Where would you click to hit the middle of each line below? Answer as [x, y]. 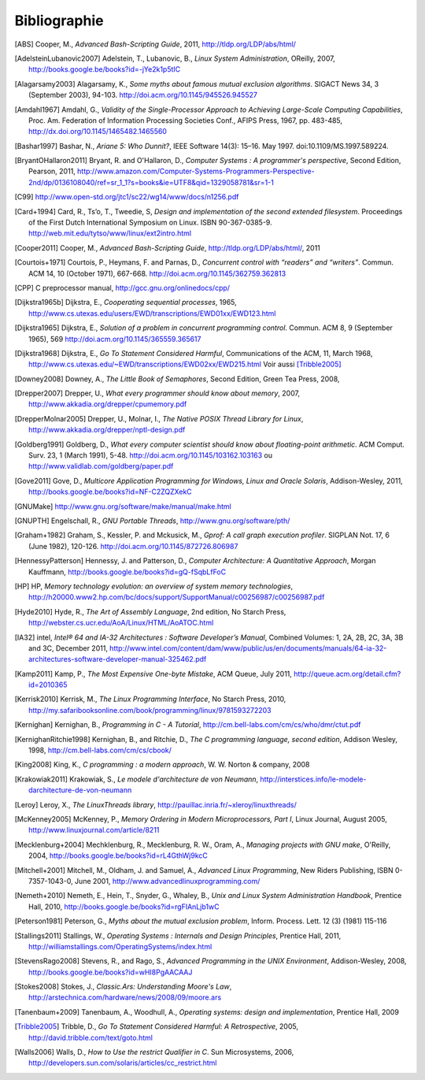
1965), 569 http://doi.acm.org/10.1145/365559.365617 [115, 339]
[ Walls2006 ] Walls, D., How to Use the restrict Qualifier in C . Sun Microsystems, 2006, [154, 1052]
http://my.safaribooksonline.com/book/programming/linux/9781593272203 [150, 710]
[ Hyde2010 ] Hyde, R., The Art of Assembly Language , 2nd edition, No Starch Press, [150, 611]
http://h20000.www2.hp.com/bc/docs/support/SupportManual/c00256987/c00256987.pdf [177, 597]
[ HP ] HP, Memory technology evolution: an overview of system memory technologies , [154, 586]
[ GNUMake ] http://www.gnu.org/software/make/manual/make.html [123, 506]
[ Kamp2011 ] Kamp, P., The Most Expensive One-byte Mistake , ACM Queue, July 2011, [153, 674]
